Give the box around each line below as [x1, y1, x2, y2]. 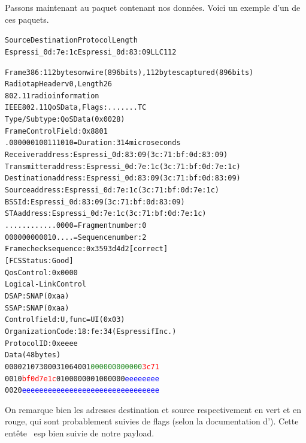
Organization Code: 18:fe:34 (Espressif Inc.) [5, 327, 177, 336]
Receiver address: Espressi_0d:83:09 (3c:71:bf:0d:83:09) [5, 150, 228, 159]
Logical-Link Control [5, 280, 87, 289]
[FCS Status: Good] [5, 257, 74, 265]
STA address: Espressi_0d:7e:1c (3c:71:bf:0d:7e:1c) [5, 209, 207, 218]
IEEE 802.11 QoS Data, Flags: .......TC [5, 103, 147, 112]
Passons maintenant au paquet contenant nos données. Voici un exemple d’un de [5, 1, 301, 13]
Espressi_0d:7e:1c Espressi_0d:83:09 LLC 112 [5, 47, 177, 56]
